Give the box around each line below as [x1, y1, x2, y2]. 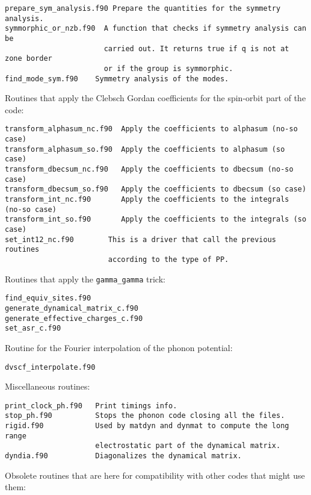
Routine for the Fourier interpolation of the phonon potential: [5, 341, 233, 353]
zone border [5, 54, 52, 63]
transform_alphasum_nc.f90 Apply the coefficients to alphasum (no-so [5, 125, 298, 134]
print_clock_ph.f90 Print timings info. [5, 401, 177, 410]
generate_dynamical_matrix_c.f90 [5, 304, 138, 313]
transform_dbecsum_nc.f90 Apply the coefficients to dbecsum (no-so [5, 165, 294, 174]
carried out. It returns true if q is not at [103, 44, 289, 53]
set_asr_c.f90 [5, 324, 61, 333]
